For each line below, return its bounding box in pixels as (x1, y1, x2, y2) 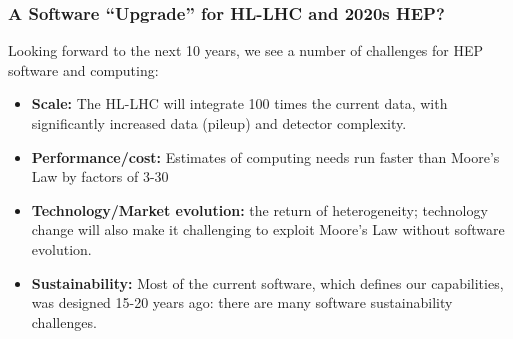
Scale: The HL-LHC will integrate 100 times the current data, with (31, 93, 448, 114)
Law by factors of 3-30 (31, 166, 169, 187)
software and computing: (8, 59, 159, 80)
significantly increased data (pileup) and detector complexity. (31, 113, 407, 133)
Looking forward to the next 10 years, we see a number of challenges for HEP (8, 40, 484, 61)
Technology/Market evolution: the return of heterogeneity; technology (31, 199, 488, 220)
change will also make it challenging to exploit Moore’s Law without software (31, 219, 505, 240)
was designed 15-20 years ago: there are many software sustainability (31, 292, 453, 313)
